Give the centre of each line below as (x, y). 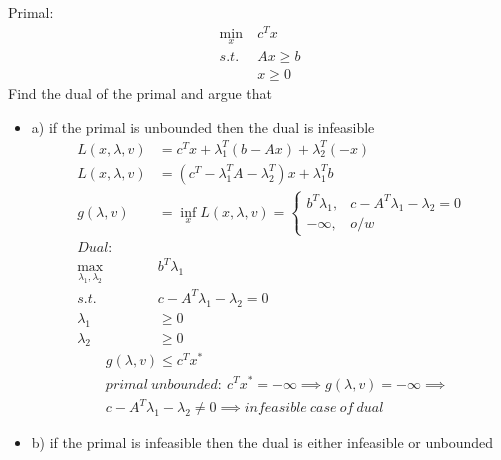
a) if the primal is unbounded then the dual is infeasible (203, 126)
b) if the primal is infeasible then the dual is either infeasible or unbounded (262, 442)
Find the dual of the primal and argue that (140, 92)
